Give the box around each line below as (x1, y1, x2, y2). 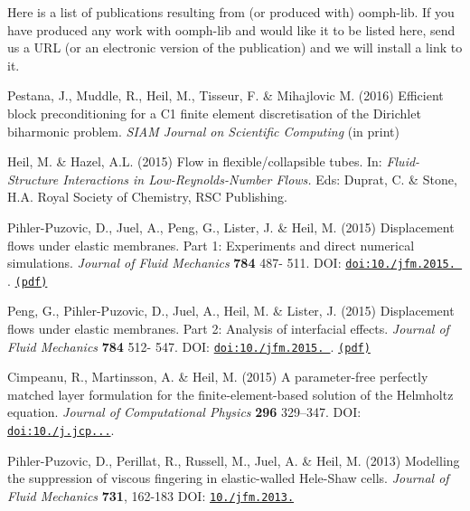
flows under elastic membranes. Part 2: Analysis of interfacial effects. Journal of (7, 319, 449, 338)
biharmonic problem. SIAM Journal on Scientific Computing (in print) (7, 121, 400, 140)
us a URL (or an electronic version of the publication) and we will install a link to (7, 38, 463, 57)
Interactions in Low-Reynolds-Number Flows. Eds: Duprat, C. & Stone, (62, 169, 457, 188)
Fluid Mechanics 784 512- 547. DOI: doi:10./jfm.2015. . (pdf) (7, 336, 371, 355)
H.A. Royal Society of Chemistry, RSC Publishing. (7, 187, 287, 206)
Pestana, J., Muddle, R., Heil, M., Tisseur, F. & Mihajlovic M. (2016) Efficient (7, 86, 444, 105)
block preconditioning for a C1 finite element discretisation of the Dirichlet (7, 103, 421, 122)
